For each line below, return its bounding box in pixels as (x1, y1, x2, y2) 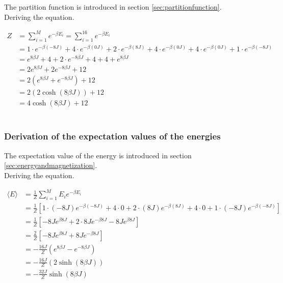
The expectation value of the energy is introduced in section (4, 150, 192, 160)
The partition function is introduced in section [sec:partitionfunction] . (4, 2, 222, 12)
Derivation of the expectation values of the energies (4, 130, 221, 143)
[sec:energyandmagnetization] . (4, 160, 97, 171)
